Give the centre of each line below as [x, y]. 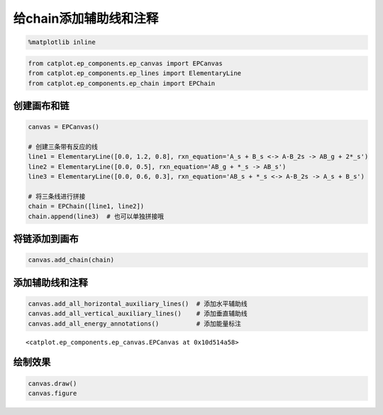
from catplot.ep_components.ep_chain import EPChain [122, 83]
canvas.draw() [52, 383]
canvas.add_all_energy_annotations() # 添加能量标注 [134, 323]
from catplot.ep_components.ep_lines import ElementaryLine [135, 73]
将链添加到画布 [46, 239]
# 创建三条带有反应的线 [63, 146]
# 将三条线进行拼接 [57, 196]
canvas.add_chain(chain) [71, 260]
